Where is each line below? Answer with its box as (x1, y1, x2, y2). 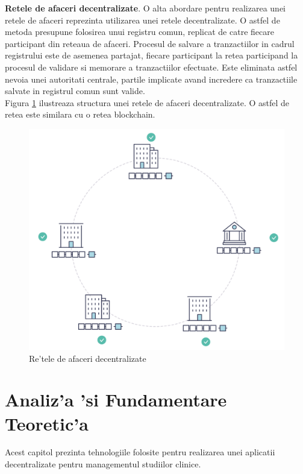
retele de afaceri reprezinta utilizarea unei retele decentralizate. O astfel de (5, 13, 280, 26)
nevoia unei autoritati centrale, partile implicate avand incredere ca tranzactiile (5, 72, 298, 85)
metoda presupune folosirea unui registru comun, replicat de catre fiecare (5, 25, 274, 38)
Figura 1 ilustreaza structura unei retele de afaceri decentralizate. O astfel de (5, 96, 290, 109)
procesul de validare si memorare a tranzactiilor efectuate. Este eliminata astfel (5, 60, 298, 73)
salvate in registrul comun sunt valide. (5, 84, 145, 97)
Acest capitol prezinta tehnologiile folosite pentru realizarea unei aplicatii (5, 446, 275, 458)
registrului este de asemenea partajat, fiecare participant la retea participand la (5, 49, 298, 62)
